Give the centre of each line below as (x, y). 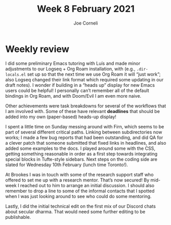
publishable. (18, 217)
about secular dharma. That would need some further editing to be (75, 211)
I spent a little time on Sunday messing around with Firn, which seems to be (85, 126)
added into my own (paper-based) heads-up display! (61, 117)
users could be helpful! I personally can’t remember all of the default (77, 91)
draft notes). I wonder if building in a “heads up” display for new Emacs (80, 85)
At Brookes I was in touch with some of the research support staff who (80, 174)
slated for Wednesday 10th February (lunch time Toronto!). (67, 165)
